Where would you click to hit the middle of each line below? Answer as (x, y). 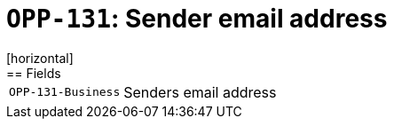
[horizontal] (40, 58)
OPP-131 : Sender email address (197, 19)
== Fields (34, 73)
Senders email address (200, 92)
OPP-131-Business (65, 92)
